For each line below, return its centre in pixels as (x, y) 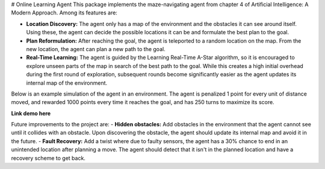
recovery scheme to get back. (48, 158)
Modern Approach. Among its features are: (64, 13)
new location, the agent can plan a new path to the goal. (96, 49)
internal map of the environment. (67, 83)
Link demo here (31, 113)
